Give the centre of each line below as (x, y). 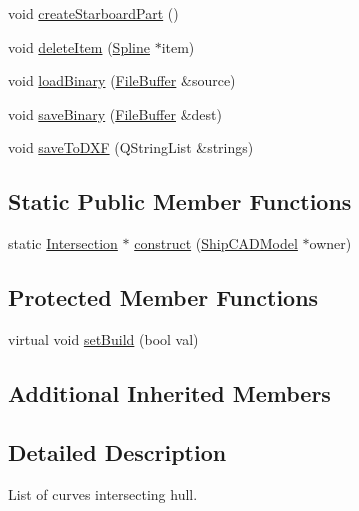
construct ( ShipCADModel (216, 243)
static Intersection (63, 243)
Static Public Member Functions (180, 201)
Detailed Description (117, 451)
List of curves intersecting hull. (103, 493)
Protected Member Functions (163, 297)
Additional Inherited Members (169, 392)
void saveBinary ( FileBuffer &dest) (115, 113)
